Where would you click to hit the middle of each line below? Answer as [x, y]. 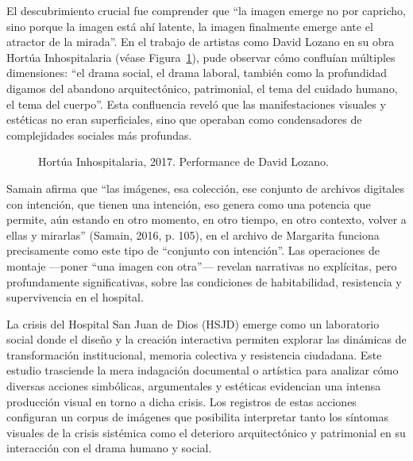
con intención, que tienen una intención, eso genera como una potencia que [189, 204]
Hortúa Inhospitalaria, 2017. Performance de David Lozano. [184, 161]
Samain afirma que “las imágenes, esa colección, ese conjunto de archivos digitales [205, 188]
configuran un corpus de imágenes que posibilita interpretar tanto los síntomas [197, 417]
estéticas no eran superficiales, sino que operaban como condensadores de [184, 119]
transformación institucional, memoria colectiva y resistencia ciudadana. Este [194, 354]
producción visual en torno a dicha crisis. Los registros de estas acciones [181, 401]
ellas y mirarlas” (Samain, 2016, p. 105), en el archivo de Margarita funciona [193, 234]
